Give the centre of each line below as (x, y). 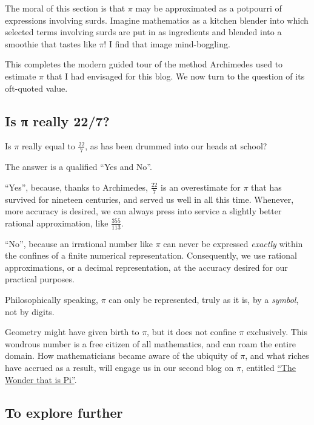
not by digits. (30, 311)
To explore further (64, 412)
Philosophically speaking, (52, 299)
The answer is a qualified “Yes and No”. (78, 167)
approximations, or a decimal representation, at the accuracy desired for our (146, 267)
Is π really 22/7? (57, 121)
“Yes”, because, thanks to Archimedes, (76, 187)
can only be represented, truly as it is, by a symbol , (204, 299)
